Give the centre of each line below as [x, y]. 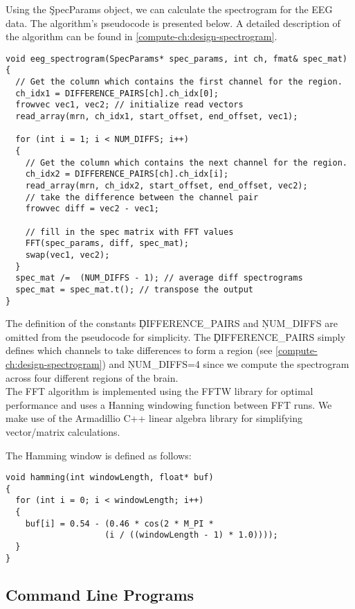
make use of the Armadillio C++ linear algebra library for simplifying [154, 418]
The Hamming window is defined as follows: [99, 455]
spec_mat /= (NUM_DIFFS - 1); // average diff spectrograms [159, 278]
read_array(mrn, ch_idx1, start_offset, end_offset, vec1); [157, 117]
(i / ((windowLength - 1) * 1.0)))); [191, 535]
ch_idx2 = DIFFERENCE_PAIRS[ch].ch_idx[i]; [127, 174]
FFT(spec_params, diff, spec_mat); [107, 244]
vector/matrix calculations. [63, 431]
